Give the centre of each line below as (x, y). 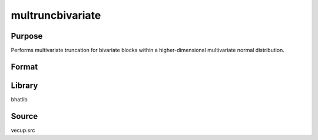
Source (24, 116)
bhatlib (19, 99)
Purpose (27, 36)
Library (24, 85)
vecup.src (23, 130)
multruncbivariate (56, 15)
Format (24, 66)
